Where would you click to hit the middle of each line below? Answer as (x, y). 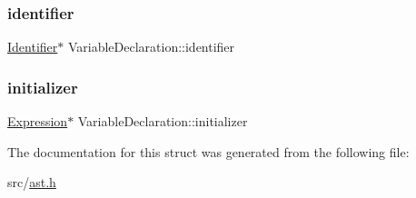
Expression (38, 121)
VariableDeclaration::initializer (163, 121)
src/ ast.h (32, 182)
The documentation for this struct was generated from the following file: (208, 151)
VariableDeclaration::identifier (151, 47)
